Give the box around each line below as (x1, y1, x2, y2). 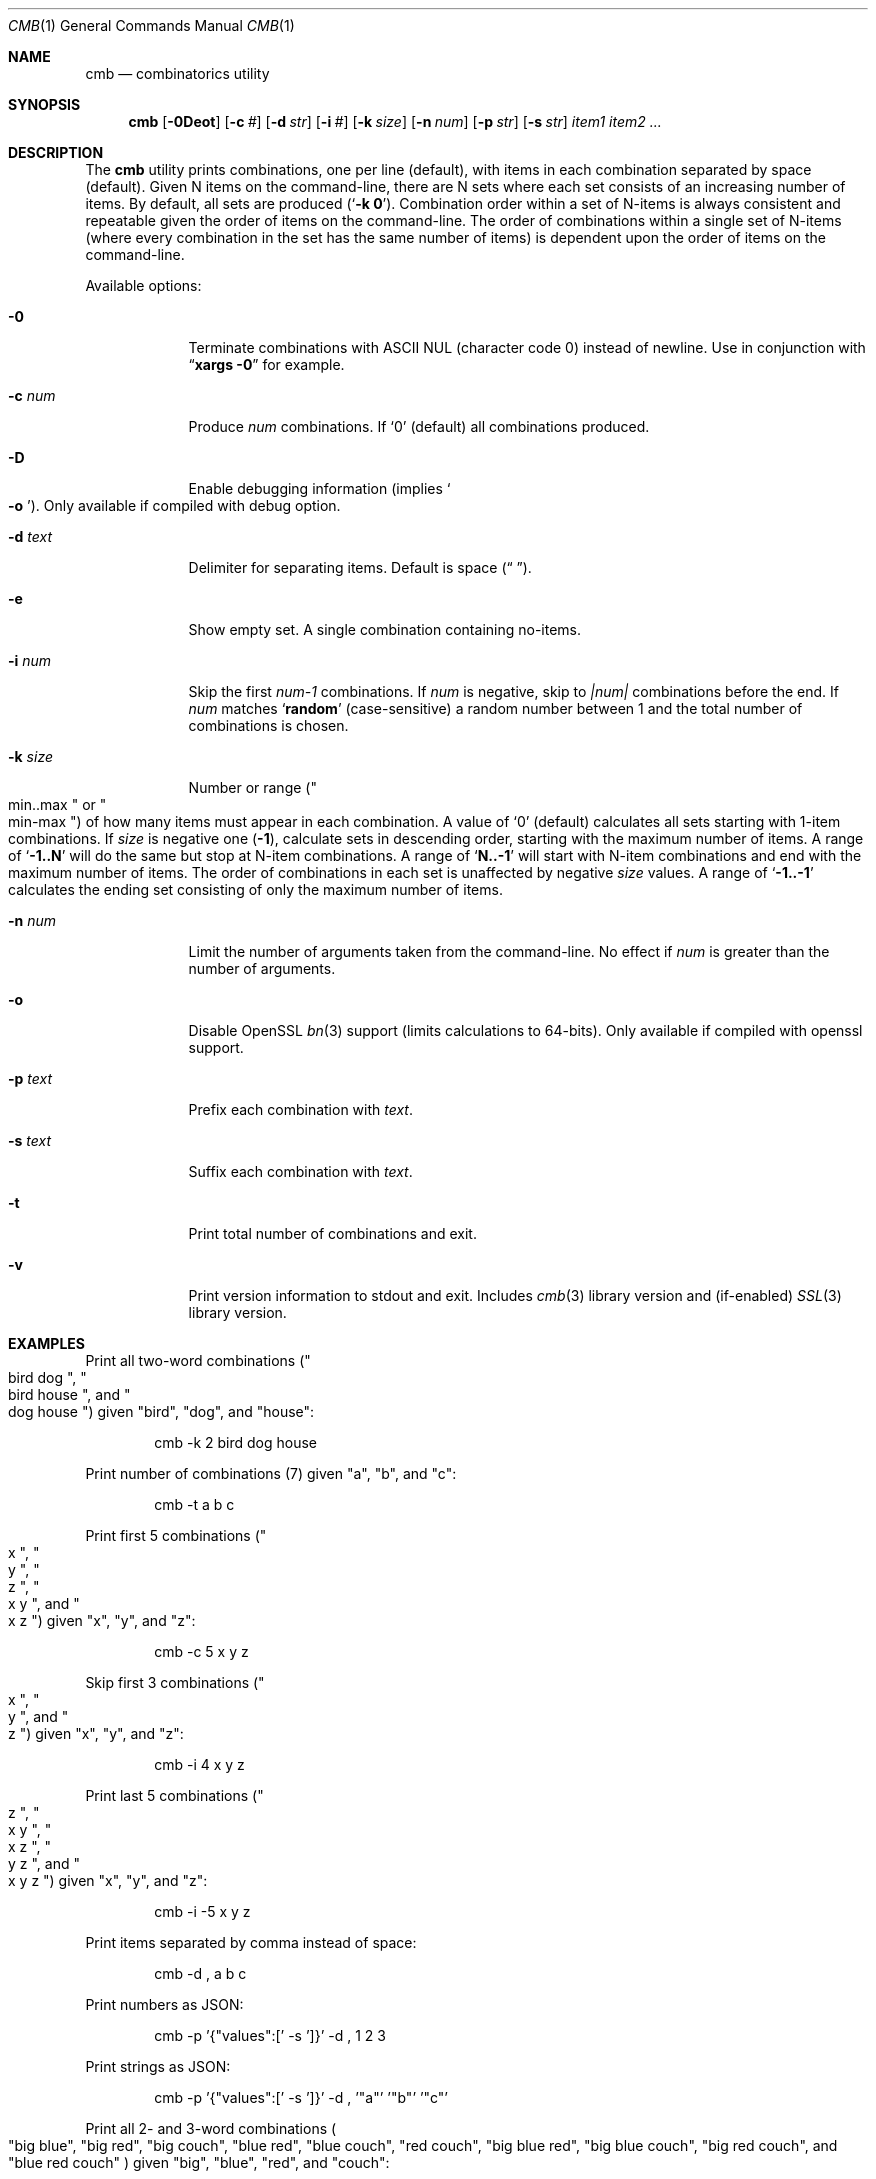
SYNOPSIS (8, 96, 81, 113)
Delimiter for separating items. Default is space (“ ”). (188, 559, 532, 576)
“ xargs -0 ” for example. (188, 356, 345, 373)
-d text (8, 528, 53, 545)
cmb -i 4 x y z (154, 1756, 245, 1773)
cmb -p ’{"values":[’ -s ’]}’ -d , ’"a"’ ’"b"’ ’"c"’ (154, 2089, 448, 2106)
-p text (8, 1070, 53, 1087)
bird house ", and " (8, 1386, 131, 1403)
